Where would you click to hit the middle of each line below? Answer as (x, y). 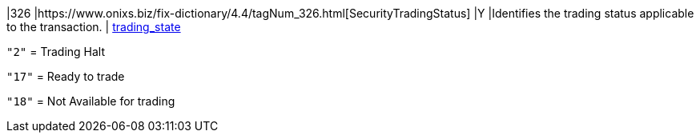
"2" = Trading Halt (56, 52)
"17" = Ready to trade (66, 76)
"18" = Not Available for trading (91, 101)
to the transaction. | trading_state (94, 27)
